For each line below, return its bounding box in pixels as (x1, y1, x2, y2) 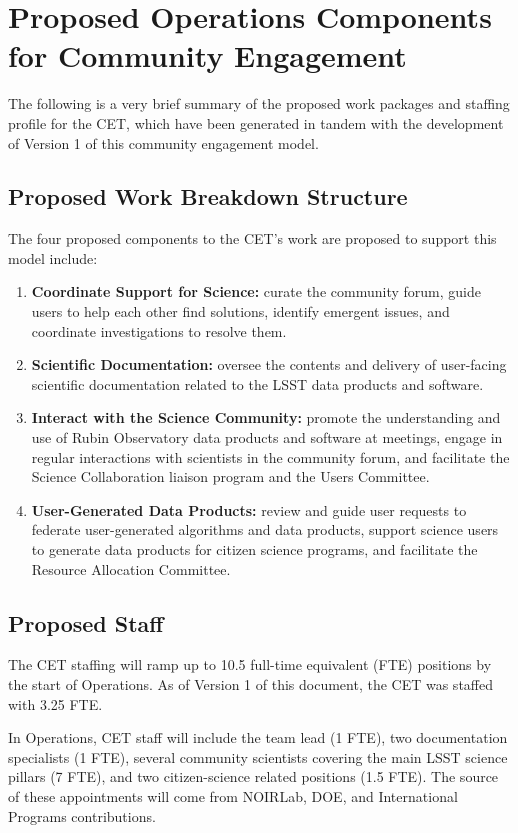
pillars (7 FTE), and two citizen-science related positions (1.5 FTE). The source (8, 766, 499, 787)
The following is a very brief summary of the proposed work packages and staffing (8, 93, 510, 114)
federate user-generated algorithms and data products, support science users (31, 519, 499, 540)
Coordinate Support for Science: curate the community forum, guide (31, 281, 481, 302)
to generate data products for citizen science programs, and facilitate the (31, 539, 478, 560)
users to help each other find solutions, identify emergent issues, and (31, 301, 450, 322)
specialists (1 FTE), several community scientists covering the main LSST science (8, 746, 508, 767)
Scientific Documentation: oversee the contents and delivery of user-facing (31, 354, 507, 375)
